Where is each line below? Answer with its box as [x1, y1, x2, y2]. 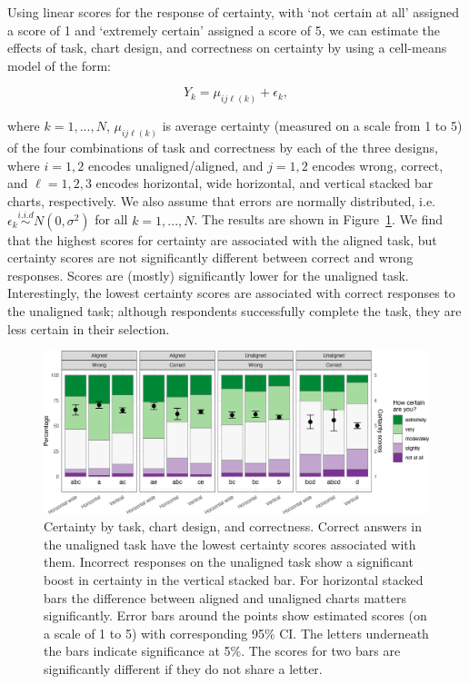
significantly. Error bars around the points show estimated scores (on [44, 606, 427, 625]
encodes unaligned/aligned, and [87, 155, 264, 174]
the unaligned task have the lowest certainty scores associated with [44, 534, 416, 553]
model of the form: [7, 55, 111, 74]
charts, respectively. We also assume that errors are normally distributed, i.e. [7, 191, 436, 210]
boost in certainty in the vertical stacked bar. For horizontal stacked [44, 570, 424, 589]
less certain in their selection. [7, 319, 170, 338]
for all [95, 210, 128, 229]
